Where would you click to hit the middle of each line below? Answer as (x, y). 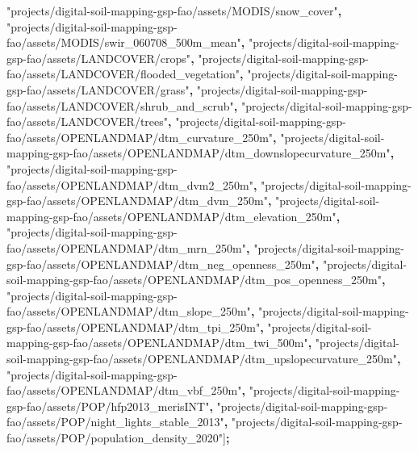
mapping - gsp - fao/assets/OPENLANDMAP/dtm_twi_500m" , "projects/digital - (203, 343)
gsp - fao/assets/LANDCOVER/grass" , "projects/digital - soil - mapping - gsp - (187, 89)
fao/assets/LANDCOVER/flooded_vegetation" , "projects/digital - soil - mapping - (202, 74)
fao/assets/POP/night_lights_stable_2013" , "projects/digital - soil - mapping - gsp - (205, 422)
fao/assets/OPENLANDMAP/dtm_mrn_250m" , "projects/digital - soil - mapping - (205, 247)
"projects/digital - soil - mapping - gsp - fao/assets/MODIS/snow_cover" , (174, 10)
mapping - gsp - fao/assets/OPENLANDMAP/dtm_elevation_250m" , (173, 216)
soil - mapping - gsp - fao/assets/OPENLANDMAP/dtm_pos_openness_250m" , (196, 280)
